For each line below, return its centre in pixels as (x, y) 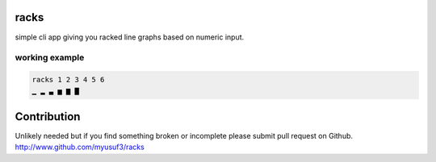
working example (50, 58)
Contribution (48, 116)
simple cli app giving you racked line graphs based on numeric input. (130, 37)
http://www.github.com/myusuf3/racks (80, 147)
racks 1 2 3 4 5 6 (68, 80)
